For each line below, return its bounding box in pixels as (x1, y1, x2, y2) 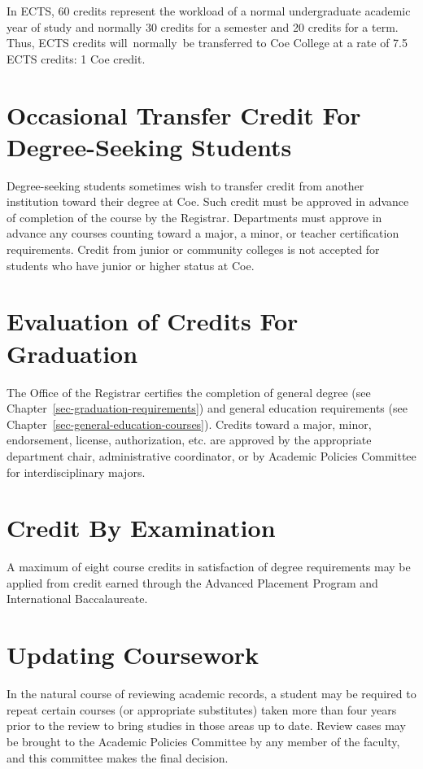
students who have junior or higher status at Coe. (7, 256, 255, 273)
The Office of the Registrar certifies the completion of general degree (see (7, 383, 371, 400)
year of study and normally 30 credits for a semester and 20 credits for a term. (7, 18, 399, 35)
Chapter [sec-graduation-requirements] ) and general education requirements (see (7, 400, 408, 417)
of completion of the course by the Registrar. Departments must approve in (7, 208, 382, 225)
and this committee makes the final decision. (7, 749, 229, 766)
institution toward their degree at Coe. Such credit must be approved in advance (7, 193, 409, 210)
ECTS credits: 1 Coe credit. (7, 50, 146, 67)
